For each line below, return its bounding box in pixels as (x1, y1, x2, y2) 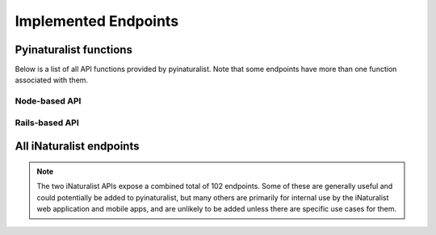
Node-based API (15, 95, 82, 107)
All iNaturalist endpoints (15, 140, 140, 153)
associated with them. (15, 75, 89, 85)
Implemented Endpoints (15, 12, 179, 30)
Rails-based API (15, 117, 80, 128)
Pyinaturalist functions (15, 43, 133, 57)
